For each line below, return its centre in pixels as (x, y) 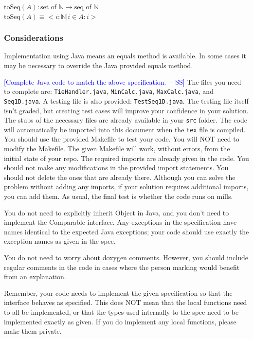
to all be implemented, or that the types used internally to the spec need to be (121, 312)
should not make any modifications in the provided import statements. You (116, 168)
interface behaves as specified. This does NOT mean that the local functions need (126, 302)
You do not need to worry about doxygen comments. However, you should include (126, 257)
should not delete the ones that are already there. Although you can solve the (120, 177)
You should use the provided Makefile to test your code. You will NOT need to (122, 139)
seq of (83, 7)
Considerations (34, 38)
